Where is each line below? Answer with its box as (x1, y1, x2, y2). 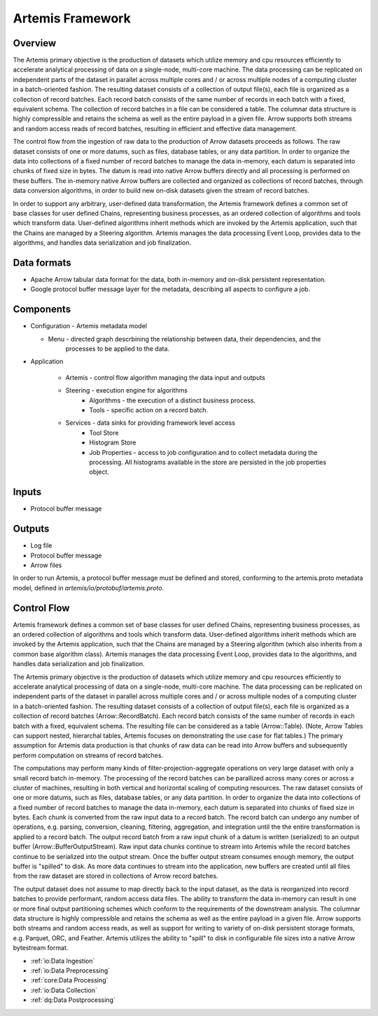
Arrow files (30, 561, 62, 569)
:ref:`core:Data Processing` (30, 976, 108, 984)
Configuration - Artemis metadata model (30, 322, 147, 330)
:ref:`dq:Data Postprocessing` (30, 996, 115, 1004)
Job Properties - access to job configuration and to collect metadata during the (89, 448, 318, 456)
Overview (13, 37, 57, 49)
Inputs (13, 486, 42, 498)
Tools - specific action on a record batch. (89, 406, 209, 414)
